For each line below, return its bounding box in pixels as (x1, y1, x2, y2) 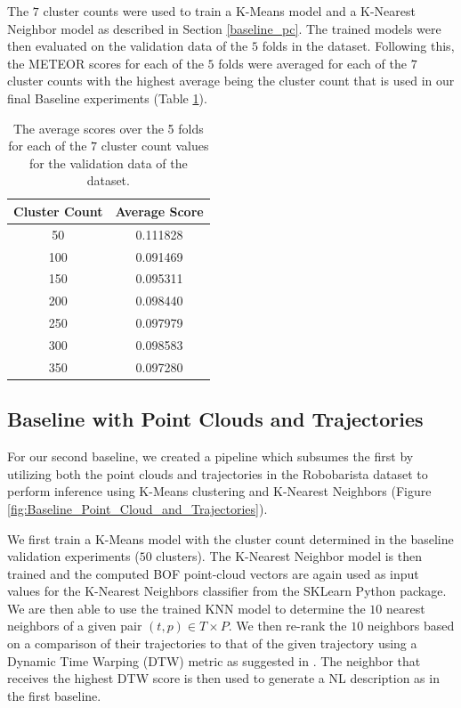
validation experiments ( (7, 547, 140, 566)
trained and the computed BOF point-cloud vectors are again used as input (7, 564, 419, 582)
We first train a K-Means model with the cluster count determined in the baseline (7, 529, 454, 548)
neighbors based (367, 616, 455, 635)
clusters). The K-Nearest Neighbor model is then (156, 547, 423, 566)
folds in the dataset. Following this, (262, 37, 455, 55)
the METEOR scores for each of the (7, 53, 204, 72)
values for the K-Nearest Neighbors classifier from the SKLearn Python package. (7, 582, 447, 600)
